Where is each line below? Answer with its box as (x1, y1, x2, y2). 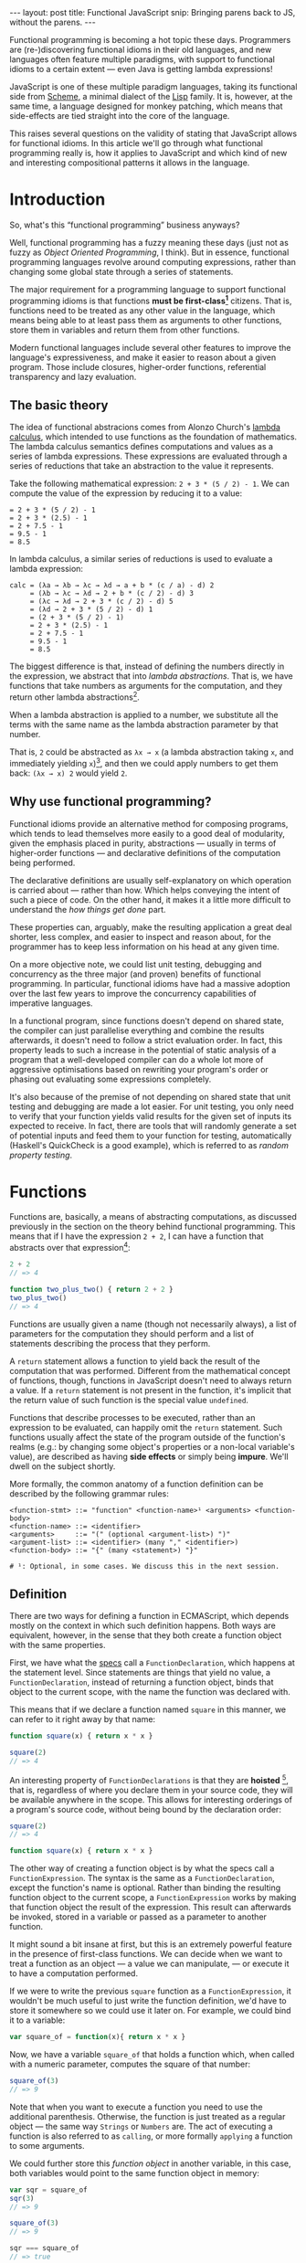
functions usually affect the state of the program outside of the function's (9, 1432, 286, 1443)
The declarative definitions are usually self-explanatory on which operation (9, 874, 292, 885)
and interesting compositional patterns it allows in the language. (9, 157, 250, 168)
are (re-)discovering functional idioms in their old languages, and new (9, 44, 272, 55)
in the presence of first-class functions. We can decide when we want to (9, 1949, 283, 1960)
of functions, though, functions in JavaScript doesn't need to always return (9, 1375, 292, 1386)
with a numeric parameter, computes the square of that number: (9, 2058, 251, 2070)
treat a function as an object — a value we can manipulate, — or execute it (9, 1958, 290, 1970)
